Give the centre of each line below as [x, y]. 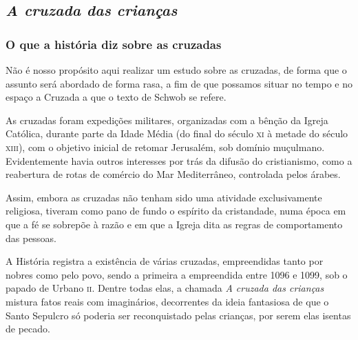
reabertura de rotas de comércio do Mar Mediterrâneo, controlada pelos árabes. [173, 174]
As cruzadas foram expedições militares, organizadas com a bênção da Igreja [167, 120]
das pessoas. [31, 238]
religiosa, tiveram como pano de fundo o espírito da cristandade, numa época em [176, 211]
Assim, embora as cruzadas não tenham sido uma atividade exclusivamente [164, 197]
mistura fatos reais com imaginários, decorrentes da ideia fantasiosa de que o [167, 301]
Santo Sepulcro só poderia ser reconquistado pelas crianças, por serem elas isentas [178, 315]
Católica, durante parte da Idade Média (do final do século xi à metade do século [177, 133]
